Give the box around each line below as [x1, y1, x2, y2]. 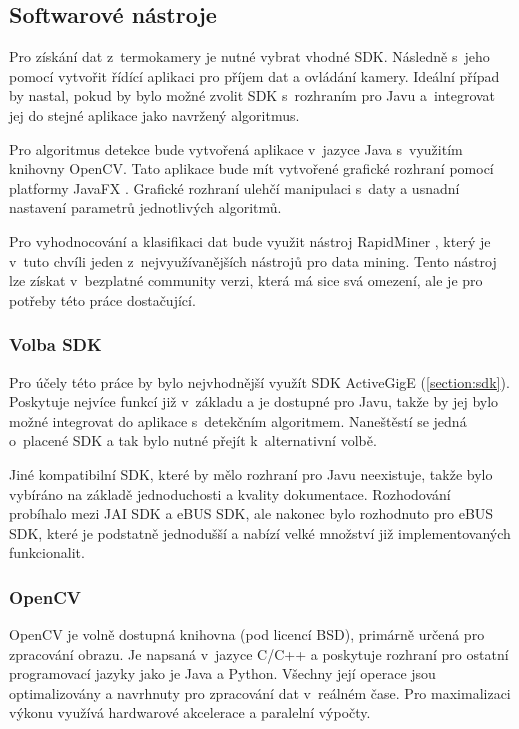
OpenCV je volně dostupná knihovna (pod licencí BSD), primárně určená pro [9, 624, 485, 645]
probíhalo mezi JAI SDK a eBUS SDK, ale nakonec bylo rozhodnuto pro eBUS [9, 503, 494, 524]
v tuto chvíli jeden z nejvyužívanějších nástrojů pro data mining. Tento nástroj [9, 250, 497, 271]
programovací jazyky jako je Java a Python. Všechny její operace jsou [9, 663, 436, 684]
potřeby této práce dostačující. [9, 289, 196, 310]
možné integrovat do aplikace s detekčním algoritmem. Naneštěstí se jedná [9, 410, 467, 431]
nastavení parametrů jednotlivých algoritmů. [9, 197, 282, 218]
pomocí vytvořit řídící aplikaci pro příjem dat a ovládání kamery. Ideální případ [9, 65, 500, 86]
